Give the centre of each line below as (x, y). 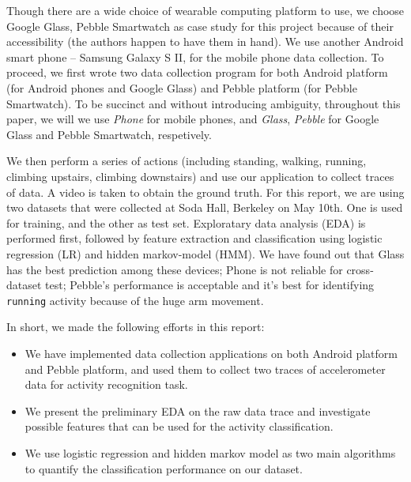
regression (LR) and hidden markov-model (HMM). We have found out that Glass (205, 253)
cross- (360, 269)
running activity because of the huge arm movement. (135, 300)
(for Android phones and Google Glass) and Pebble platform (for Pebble (182, 87)
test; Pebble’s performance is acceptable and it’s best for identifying (210, 285)
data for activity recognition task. (106, 384)
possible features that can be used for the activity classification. (179, 426)
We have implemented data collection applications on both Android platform (211, 353)
